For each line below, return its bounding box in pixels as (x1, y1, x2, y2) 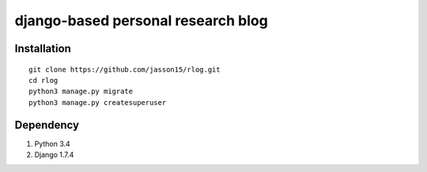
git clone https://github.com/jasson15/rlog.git (28, 65, 221, 74)
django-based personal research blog (14, 12, 268, 29)
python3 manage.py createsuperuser (28, 98, 167, 107)
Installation (14, 42, 71, 55)
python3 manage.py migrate (28, 87, 134, 96)
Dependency (14, 118, 79, 132)
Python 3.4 (34, 139, 70, 148)
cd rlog (28, 76, 59, 84)
